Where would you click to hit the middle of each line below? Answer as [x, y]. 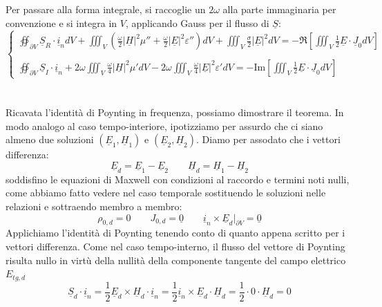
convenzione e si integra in [61, 22]
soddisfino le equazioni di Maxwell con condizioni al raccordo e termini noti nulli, [178, 179]
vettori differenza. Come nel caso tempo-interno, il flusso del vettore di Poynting [175, 246]
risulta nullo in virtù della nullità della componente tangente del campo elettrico [176, 260]
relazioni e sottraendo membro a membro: [94, 206]
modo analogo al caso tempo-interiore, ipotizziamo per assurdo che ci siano [164, 125]
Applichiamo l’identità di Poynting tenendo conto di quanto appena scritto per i [175, 233]
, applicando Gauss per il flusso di [197, 22]
